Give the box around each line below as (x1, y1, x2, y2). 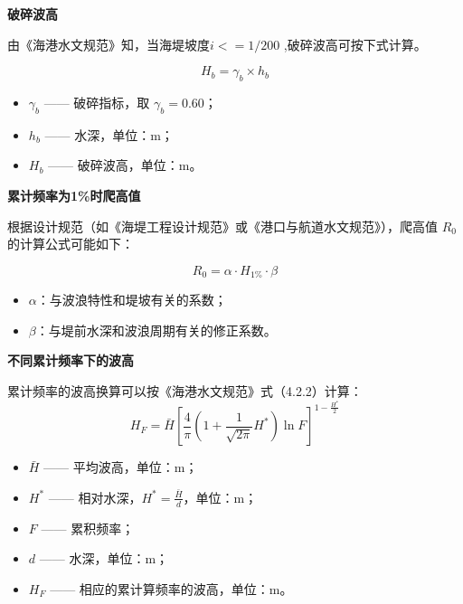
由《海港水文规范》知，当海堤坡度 (7, 34, 210, 53)
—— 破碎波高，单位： (48, 156, 179, 175)
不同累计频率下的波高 (7, 351, 134, 370)
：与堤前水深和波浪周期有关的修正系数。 (35, 320, 277, 339)
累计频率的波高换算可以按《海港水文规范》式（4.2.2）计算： (7, 381, 363, 400)
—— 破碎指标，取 (43, 92, 150, 111)
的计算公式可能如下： (7, 234, 134, 253)
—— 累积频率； (41, 518, 135, 537)
